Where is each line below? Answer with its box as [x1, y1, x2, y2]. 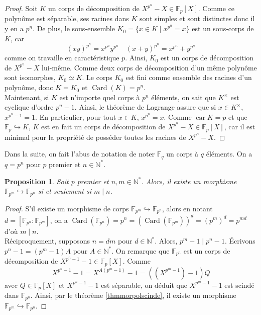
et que [228, 111, 247, 122]
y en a [5, 23, 24, 34]
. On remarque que [111, 245, 170, 256]
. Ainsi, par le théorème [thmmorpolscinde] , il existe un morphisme [30, 290, 236, 300]
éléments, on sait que [151, 92, 216, 102]
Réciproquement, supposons [5, 235, 90, 246]
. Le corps [82, 72, 112, 83]
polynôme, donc [5, 82, 53, 93]
